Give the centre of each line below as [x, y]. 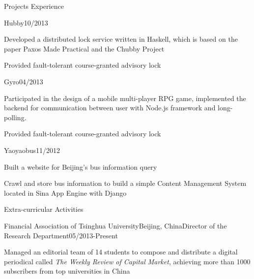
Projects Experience [34, 6]
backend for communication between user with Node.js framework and [110, 108]
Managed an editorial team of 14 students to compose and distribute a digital [121, 252]
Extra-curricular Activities [44, 209]
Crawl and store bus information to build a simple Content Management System [125, 183]
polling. [15, 117]
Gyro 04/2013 [24, 81]
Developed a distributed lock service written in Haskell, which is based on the [121, 39]
